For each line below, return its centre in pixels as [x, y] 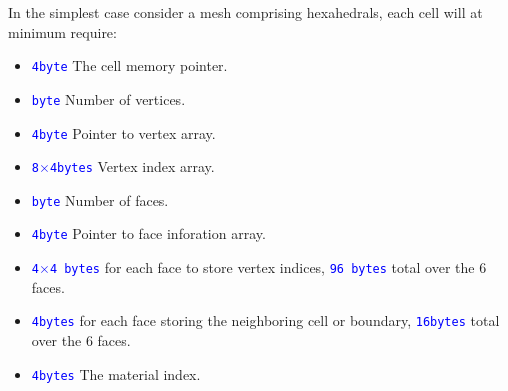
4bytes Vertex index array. [132, 166]
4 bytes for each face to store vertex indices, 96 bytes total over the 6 [268, 267]
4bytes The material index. [116, 373]
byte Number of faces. [100, 199]
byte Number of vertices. [108, 98]
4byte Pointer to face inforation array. [148, 233]
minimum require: [62, 31]
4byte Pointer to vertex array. [123, 132]
